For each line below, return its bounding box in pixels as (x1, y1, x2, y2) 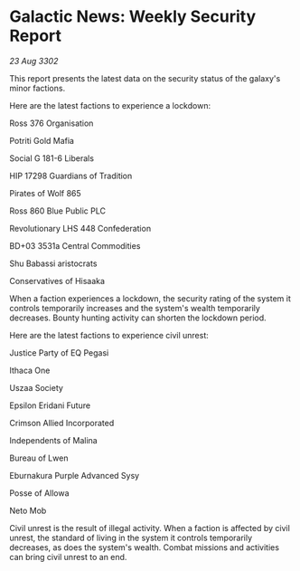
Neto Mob (9, 505, 47, 516)
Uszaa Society (9, 382, 63, 393)
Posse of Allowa (9, 487, 70, 499)
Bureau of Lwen (9, 452, 69, 463)
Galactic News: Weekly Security (9, 6, 257, 27)
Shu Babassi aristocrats (9, 258, 98, 269)
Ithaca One (9, 365, 51, 376)
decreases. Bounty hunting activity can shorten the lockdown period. (9, 312, 267, 323)
